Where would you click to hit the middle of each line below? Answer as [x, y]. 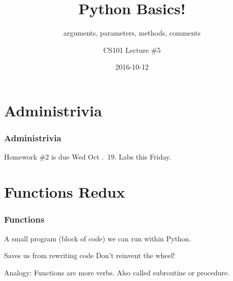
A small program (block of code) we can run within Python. [98, 238]
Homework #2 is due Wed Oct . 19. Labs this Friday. [88, 157]
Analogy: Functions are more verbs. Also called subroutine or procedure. [117, 272]
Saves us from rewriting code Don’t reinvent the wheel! [90, 255]
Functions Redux [65, 192]
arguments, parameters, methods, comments [132, 33]
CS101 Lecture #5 [132, 50]
